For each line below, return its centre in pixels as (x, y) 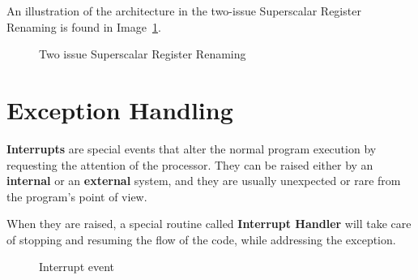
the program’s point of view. (77, 196)
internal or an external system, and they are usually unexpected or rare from (204, 181)
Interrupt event (77, 267)
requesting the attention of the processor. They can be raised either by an (190, 164)
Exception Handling (120, 109)
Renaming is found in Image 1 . (84, 26)
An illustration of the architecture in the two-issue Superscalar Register (184, 11)
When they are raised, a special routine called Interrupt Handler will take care (209, 224)
